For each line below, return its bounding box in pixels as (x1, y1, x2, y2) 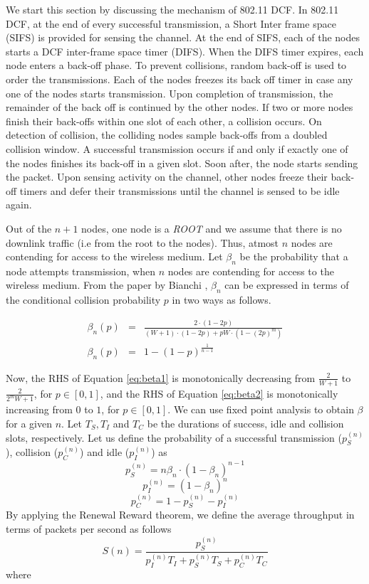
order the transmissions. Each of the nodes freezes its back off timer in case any (6, 71, 353, 86)
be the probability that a (239, 249, 348, 264)
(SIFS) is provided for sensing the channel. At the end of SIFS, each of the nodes (6, 30, 360, 45)
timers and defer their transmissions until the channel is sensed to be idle (19, 183, 340, 198)
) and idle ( (80, 445, 130, 460)
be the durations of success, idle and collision (147, 416, 344, 431)
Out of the (6, 221, 52, 235)
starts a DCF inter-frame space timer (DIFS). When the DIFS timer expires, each (6, 43, 364, 58)
